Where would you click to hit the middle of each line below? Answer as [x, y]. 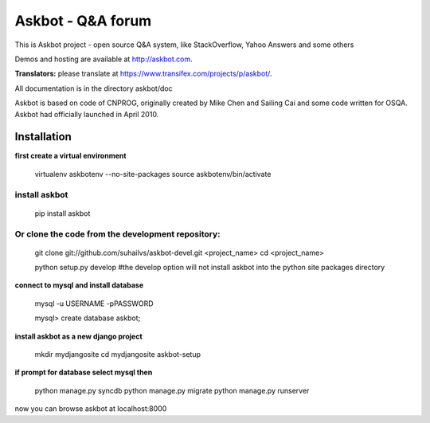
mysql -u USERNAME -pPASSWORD [94, 304]
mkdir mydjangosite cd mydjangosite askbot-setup [118, 354]
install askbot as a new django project [78, 336]
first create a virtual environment [70, 156]
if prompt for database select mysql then [84, 372]
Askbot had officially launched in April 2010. [87, 114]
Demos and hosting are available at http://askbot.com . [104, 59]
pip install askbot [63, 213]
